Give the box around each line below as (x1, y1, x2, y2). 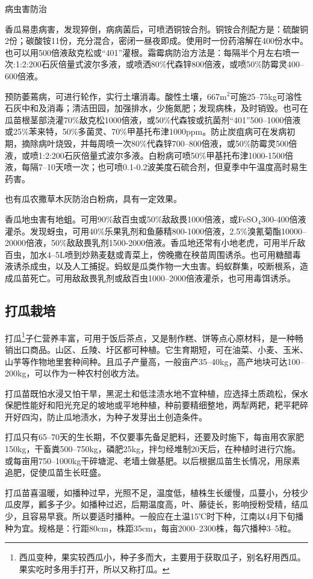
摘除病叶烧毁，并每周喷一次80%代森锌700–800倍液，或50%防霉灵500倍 (21, 136, 297, 149)
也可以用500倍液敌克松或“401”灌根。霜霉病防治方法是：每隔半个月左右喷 (5, 46, 291, 58)
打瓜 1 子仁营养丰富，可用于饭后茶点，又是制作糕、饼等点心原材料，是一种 (5, 329, 295, 344)
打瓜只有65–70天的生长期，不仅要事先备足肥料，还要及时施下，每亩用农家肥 (5, 430, 304, 443)
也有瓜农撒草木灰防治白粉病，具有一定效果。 (5, 192, 182, 205)
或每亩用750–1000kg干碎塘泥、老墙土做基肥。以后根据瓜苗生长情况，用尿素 (5, 454, 300, 467)
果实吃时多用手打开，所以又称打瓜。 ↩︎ (19, 562, 170, 575)
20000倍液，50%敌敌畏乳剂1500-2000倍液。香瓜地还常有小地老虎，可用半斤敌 (5, 236, 306, 249)
